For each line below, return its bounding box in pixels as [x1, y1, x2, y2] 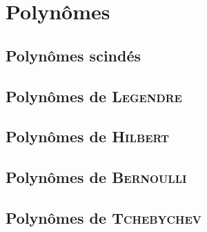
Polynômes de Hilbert [6, 126, 170, 147]
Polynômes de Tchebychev [6, 206, 201, 228]
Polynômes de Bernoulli [6, 166, 187, 188]
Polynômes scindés [6, 44, 141, 66]
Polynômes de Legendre [6, 85, 182, 106]
